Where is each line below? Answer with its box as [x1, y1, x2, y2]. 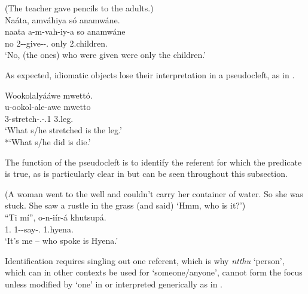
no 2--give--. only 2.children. [5, 36, 108, 49]
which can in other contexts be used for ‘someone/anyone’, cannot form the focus [5, 266, 303, 278]
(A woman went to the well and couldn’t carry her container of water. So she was [5, 187, 303, 200]
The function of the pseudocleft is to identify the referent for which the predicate [5, 155, 302, 168]
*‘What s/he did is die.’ [5, 135, 91, 148]
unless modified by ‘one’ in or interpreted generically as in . [5, 277, 223, 290]
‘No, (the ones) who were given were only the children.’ [5, 48, 206, 61]
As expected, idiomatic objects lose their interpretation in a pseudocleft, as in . [5, 68, 295, 81]
